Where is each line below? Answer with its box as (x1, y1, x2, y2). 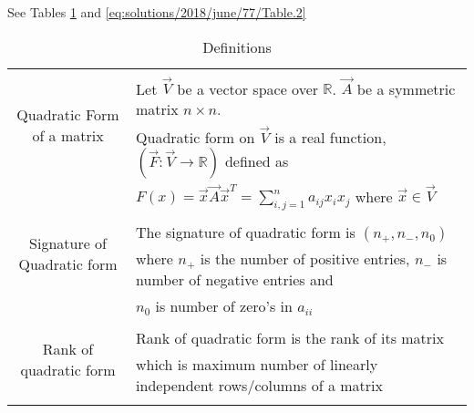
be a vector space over (177, 77, 319, 99)
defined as (224, 150, 289, 171)
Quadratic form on (136, 126, 255, 148)
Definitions (202, 36, 272, 57)
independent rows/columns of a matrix (136, 375, 383, 397)
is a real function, (274, 126, 386, 148)
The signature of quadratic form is (136, 222, 355, 243)
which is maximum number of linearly (136, 354, 378, 376)
